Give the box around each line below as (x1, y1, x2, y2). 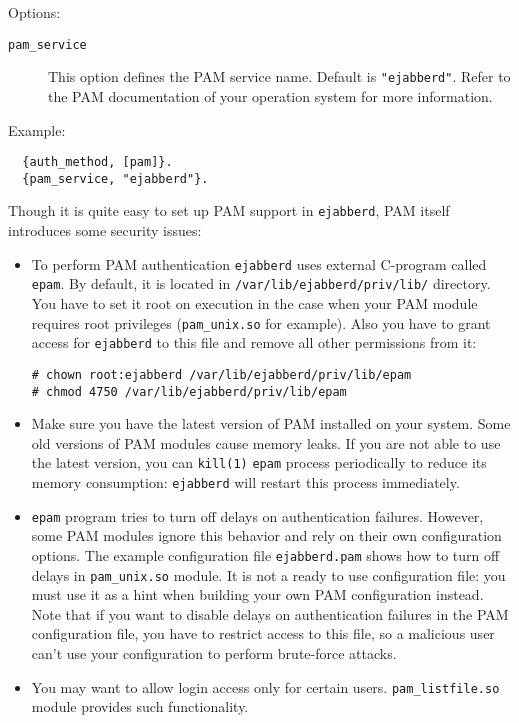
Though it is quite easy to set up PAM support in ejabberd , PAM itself (8, 200, 450, 221)
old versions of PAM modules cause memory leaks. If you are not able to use (31, 432, 501, 453)
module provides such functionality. (31, 696, 249, 717)
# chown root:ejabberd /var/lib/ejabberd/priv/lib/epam (31, 367, 412, 382)
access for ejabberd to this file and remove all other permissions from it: (31, 332, 477, 353)
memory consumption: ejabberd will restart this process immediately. (31, 472, 460, 493)
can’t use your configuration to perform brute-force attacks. (31, 643, 397, 664)
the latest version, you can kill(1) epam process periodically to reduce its (31, 452, 487, 473)
